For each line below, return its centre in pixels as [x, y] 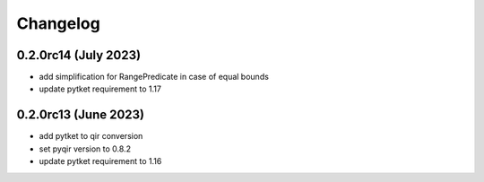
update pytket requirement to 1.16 [100, 161]
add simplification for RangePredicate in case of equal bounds [154, 77]
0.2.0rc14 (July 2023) [79, 55]
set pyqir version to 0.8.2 [85, 149]
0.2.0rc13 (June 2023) [81, 115]
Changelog [58, 23]
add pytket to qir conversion [91, 136]
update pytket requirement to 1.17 [100, 89]
